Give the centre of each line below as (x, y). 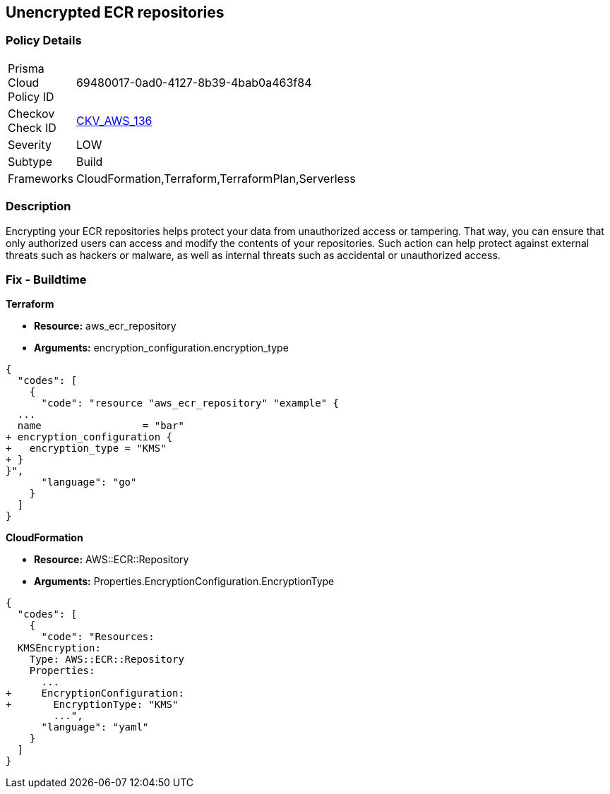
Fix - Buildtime (46, 279)
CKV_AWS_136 (114, 120)
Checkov (31, 113)
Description (38, 206)
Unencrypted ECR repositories (115, 12)
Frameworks (41, 178)
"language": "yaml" (95, 727)
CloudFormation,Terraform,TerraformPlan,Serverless (216, 178)
